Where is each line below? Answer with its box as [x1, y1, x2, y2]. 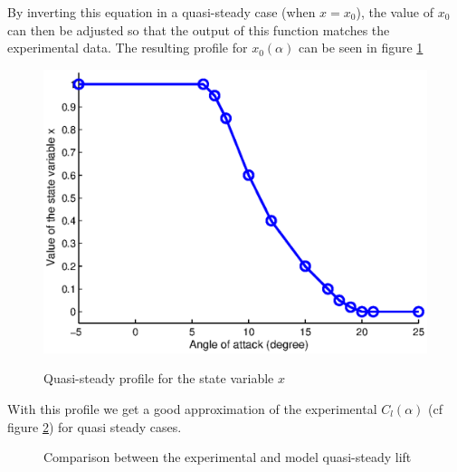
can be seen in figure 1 [298, 38, 424, 57]
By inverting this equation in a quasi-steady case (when [7, 3, 316, 21]
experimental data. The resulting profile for [7, 38, 248, 57]
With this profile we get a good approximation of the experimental [7, 400, 377, 418]
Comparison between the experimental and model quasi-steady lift [43, 448, 412, 467]
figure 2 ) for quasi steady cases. [7, 417, 182, 436]
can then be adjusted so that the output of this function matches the [7, 20, 390, 39]
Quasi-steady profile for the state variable [43, 369, 274, 388]
